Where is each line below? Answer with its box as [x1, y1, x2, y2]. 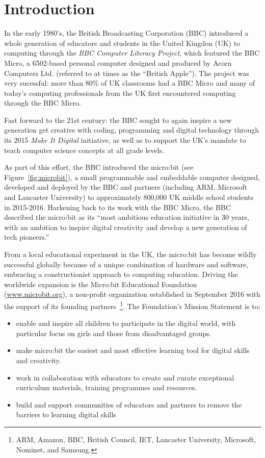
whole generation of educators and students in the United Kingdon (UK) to [4, 37, 241, 48]
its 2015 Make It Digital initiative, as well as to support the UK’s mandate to [4, 135, 246, 145]
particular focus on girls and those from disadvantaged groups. [16, 327, 211, 338]
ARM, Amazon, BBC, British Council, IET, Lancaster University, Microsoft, [16, 434, 256, 444]
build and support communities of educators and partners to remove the [16, 399, 242, 410]
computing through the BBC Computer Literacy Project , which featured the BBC [4, 47, 260, 58]
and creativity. [16, 355, 61, 365]
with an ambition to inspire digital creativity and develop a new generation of [4, 221, 247, 232]
